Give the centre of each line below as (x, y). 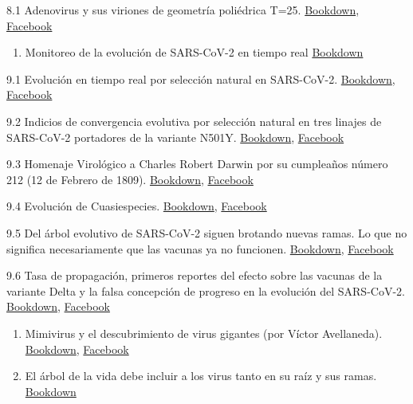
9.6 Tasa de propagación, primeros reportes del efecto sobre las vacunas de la (195, 275)
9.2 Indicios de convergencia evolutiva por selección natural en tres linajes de (194, 121)
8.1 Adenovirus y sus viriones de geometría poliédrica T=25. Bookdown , (183, 10)
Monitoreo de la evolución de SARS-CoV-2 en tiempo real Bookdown (194, 52)
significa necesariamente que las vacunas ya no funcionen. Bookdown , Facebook (200, 248)
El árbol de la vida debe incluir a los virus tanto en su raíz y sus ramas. (201, 376)
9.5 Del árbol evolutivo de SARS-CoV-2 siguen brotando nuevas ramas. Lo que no (207, 232)
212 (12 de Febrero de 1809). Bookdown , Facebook (130, 179)
